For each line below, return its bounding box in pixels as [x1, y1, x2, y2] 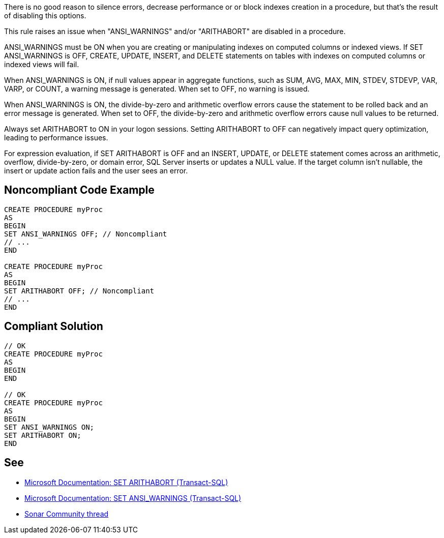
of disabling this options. [4, 11, 86, 20]
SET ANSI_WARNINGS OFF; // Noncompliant [4, 229, 167, 238]
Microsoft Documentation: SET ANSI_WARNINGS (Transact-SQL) [24, 493, 242, 502]
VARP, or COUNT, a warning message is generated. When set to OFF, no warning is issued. [4, 84, 310, 93]
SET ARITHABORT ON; [4, 431, 81, 439]
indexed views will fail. [4, 60, 79, 69]
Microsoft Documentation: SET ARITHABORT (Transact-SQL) [24, 477, 228, 487]
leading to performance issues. [4, 133, 108, 142]
